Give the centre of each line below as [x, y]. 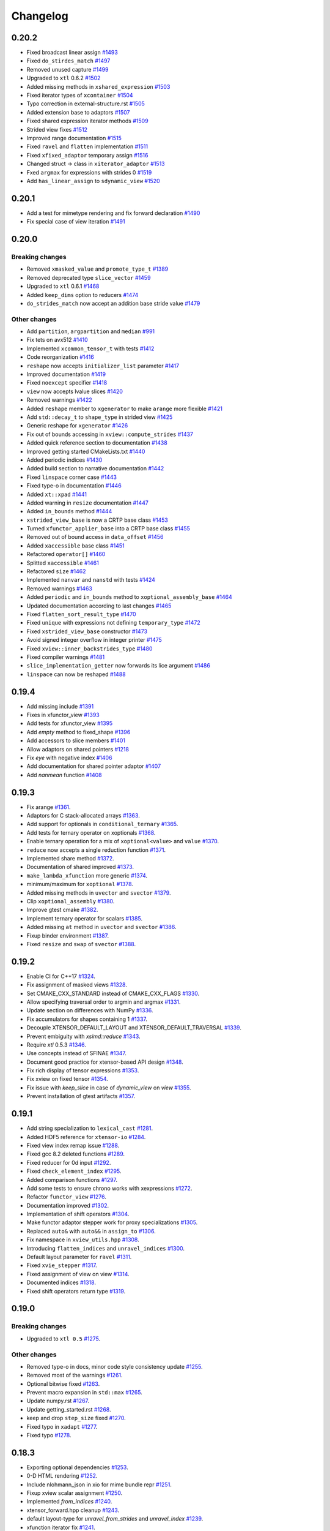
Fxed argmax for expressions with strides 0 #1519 [89, 172]
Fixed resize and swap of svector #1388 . [81, 944]
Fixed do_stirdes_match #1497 [68, 61]
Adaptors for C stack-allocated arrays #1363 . [83, 816]
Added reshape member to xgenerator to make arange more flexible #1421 [125, 408]
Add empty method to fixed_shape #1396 [79, 732]
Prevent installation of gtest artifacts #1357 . [81, 1096]
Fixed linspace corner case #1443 [72, 477]
